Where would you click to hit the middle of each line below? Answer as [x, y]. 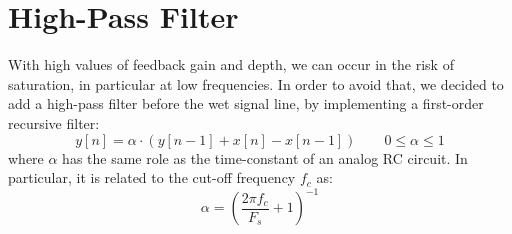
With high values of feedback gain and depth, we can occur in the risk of [231, 64]
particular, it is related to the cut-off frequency [152, 177]
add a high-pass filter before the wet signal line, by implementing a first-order [246, 103]
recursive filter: [54, 122]
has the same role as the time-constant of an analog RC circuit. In [265, 157]
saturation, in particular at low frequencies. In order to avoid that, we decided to [256, 83]
